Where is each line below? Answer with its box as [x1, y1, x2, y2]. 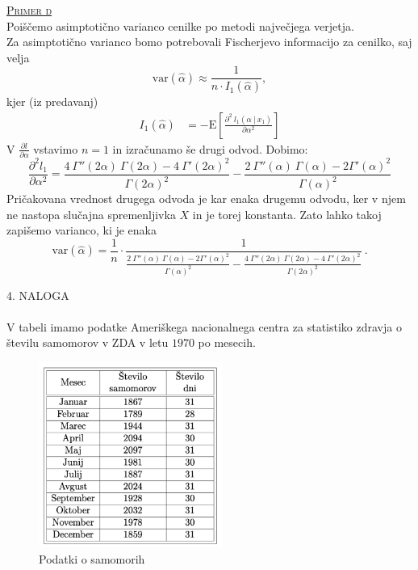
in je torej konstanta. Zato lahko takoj [192, 205, 382, 222]
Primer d [6, 2, 52, 18]
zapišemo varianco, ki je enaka [6, 222, 157, 239]
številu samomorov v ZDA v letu [6, 334, 169, 351]
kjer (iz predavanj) [6, 93, 98, 110]
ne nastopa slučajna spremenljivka [6, 205, 176, 222]
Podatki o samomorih [39, 550, 145, 567]
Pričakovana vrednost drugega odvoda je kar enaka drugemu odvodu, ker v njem [6, 190, 406, 207]
